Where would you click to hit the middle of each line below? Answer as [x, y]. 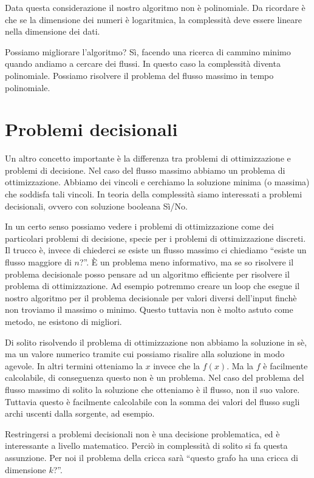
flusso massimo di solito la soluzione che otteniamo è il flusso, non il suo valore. [152, 389]
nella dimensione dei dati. [53, 31]
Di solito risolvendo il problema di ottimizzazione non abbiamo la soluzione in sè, [156, 342]
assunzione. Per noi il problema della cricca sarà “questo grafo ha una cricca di [152, 457]
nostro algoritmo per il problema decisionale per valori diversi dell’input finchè [151, 297]
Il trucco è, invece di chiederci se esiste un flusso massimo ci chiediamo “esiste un [156, 250]
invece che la [177, 365]
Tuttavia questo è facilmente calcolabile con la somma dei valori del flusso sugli [152, 401]
